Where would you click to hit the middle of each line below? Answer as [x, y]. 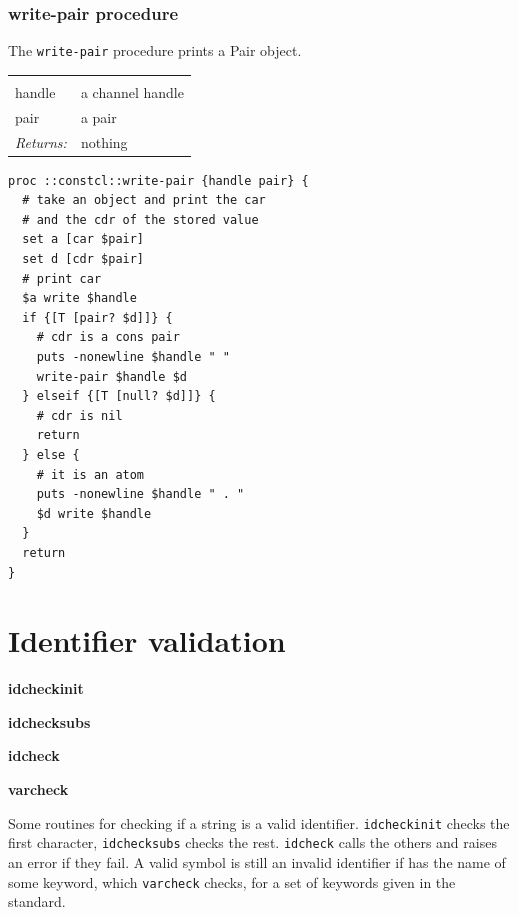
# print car [62, 278]
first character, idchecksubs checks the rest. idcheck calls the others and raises [252, 842]
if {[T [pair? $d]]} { [97, 317]
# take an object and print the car [144, 200]
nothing [104, 141]
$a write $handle [79, 298]
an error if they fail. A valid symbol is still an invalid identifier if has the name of [257, 861]
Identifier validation [147, 640]
